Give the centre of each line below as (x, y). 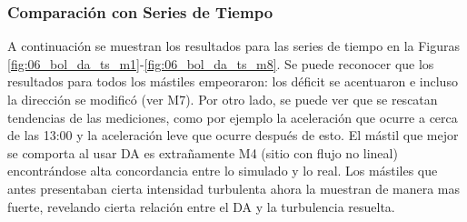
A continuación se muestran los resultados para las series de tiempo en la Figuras (234, 46)
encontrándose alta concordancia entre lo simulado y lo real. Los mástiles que (223, 171)
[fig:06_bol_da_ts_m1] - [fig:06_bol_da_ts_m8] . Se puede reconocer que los (221, 63)
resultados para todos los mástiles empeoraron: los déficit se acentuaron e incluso (233, 81)
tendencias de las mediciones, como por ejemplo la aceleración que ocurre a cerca (233, 117)
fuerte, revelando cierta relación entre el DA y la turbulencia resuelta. (201, 206)
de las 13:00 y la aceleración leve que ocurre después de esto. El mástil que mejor (233, 135)
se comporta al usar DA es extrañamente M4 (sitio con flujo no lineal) (203, 152)
